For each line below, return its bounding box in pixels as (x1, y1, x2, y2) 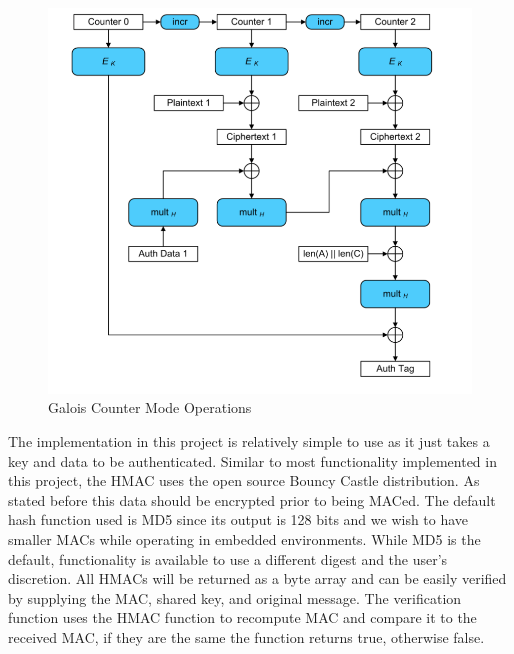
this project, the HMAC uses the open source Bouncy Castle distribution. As (8, 470, 480, 491)
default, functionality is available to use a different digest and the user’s (8, 548, 448, 569)
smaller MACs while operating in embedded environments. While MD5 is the (8, 528, 481, 549)
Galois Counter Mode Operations (48, 397, 252, 418)
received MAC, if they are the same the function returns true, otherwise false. (8, 626, 485, 647)
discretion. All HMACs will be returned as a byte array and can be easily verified (8, 568, 507, 589)
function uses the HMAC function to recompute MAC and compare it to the (8, 607, 477, 628)
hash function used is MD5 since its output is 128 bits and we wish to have (8, 509, 469, 530)
